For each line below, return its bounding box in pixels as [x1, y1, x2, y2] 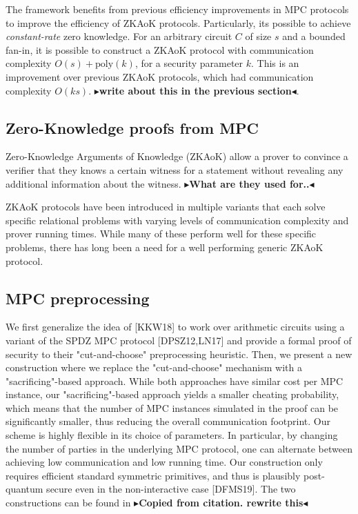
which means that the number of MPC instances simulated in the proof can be [6, 400, 339, 415]
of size [245, 29, 272, 43]
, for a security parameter [135, 56, 243, 70]
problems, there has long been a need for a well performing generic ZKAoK [6, 239, 324, 254]
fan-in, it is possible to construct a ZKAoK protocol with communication [6, 42, 314, 57]
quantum [6, 482, 43, 496]
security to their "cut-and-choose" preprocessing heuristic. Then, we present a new [6, 346, 352, 361]
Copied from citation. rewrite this [139, 495, 304, 510]
